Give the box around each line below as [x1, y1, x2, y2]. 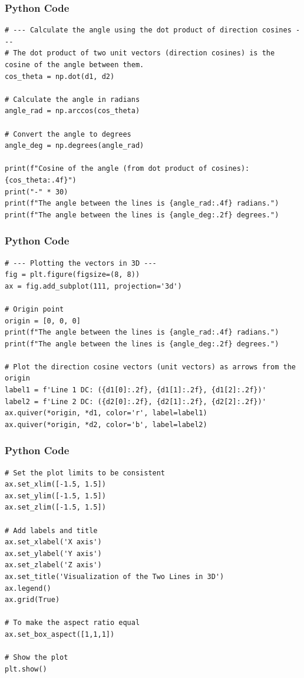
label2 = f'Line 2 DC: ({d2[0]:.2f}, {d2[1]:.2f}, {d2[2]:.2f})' [5, 397, 266, 406]
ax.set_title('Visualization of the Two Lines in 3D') [5, 573, 224, 581]
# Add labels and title [5, 526, 98, 535]
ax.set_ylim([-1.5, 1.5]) [5, 491, 106, 500]
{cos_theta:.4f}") [5, 176, 77, 184]
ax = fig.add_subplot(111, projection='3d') [5, 282, 182, 290]
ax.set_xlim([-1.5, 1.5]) [5, 480, 106, 489]
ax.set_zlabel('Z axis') [5, 561, 102, 570]
